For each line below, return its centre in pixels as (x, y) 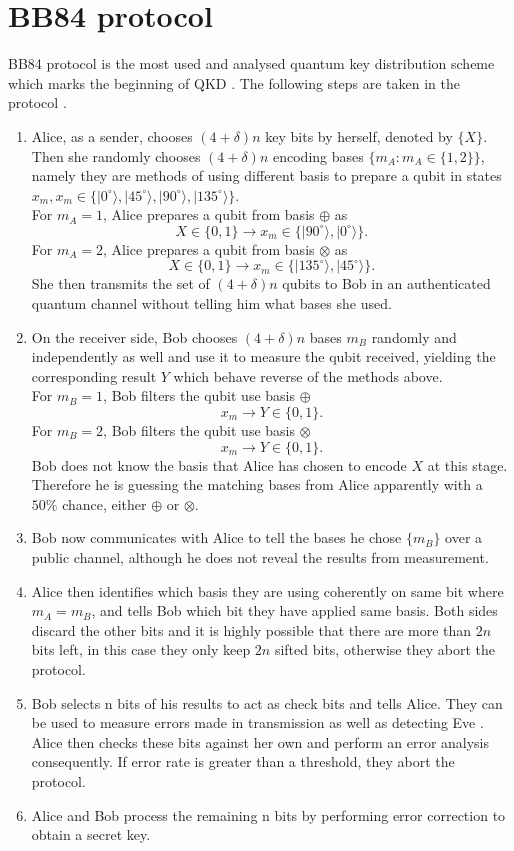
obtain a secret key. (91, 834)
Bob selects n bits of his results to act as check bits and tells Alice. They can (267, 702)
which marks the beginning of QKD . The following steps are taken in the (234, 82)
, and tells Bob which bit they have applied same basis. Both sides (294, 610)
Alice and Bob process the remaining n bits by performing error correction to (268, 814)
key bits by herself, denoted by (359, 135)
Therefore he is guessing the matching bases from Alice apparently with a (257, 484)
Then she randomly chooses (116, 155)
